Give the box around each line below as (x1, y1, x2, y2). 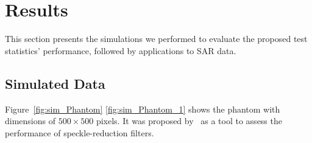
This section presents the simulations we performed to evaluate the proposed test (5, 32, 308, 45)
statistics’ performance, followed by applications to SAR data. (5, 44, 236, 57)
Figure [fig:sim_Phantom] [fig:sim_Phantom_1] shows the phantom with (5, 102, 280, 115)
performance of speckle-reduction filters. (5, 126, 154, 139)
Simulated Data (5, 74, 105, 92)
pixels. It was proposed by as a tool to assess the (96, 114, 282, 127)
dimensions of (5, 114, 55, 127)
